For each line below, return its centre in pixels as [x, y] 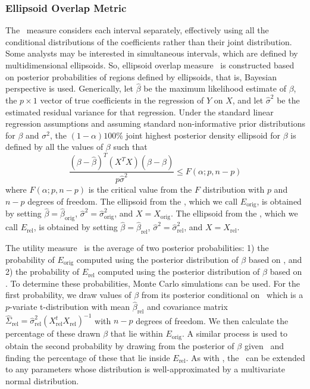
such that [130, 147]
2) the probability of [43, 272]
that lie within [137, 333]
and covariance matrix [187, 307]
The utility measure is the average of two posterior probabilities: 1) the [137, 248]
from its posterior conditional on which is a [222, 295]
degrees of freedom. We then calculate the [212, 320]
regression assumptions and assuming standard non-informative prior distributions [155, 123]
